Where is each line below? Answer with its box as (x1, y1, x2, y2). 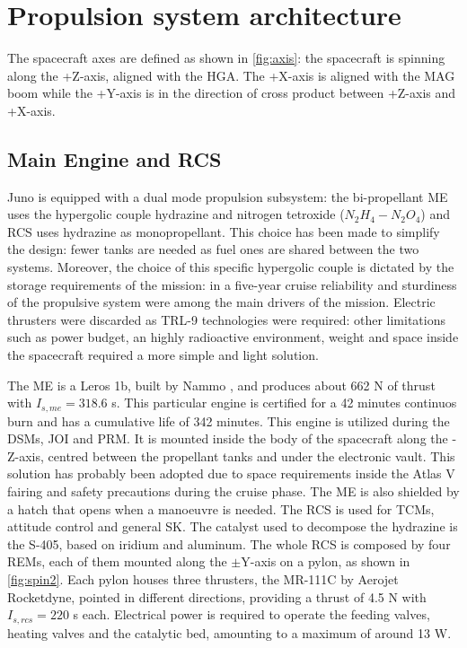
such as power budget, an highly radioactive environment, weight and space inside (7, 328, 459, 346)
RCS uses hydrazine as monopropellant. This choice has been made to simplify (7, 222, 440, 241)
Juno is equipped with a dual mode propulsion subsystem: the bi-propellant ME (7, 187, 448, 206)
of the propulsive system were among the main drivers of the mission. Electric (7, 293, 436, 311)
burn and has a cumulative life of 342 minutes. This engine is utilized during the (7, 411, 450, 430)
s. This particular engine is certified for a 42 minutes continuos (111, 393, 457, 412)
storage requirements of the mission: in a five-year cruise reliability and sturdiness (7, 275, 457, 293)
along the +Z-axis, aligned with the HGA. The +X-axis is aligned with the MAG (7, 66, 455, 84)
